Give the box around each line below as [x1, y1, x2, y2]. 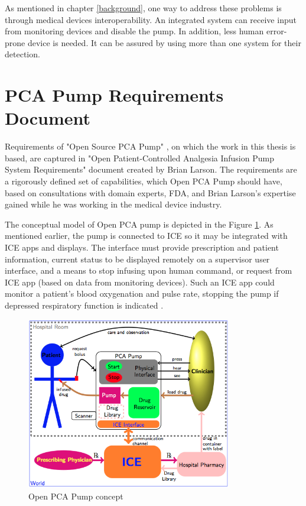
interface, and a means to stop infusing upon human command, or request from [5, 264, 292, 277]
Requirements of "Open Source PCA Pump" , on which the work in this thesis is [5, 140, 296, 153]
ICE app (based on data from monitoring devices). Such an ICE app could [5, 275, 275, 288]
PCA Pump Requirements [5, 83, 224, 107]
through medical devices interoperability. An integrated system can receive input [5, 13, 297, 25]
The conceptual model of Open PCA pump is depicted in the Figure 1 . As [5, 218, 274, 230]
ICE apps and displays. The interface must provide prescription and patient [5, 241, 279, 254]
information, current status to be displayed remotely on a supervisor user [5, 252, 270, 265]
